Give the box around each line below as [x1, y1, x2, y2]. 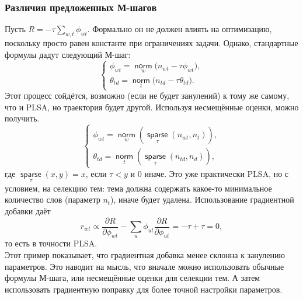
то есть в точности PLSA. [5, 237, 97, 249]
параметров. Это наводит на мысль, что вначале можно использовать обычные [5, 260, 284, 272]
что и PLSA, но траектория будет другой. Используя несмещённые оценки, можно [5, 100, 299, 113]
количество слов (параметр [5, 193, 100, 206]
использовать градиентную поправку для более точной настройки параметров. [5, 283, 283, 295]
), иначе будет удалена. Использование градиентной [110, 193, 294, 206]
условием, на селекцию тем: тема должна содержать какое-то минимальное [5, 182, 272, 194]
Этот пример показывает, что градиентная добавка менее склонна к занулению [5, 248, 285, 260]
